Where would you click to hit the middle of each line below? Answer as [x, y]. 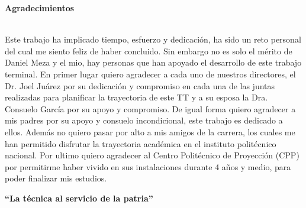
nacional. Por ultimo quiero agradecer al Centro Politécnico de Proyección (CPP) [152, 155]
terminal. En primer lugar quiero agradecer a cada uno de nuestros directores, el [150, 74]
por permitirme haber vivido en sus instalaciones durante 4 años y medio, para [148, 166]
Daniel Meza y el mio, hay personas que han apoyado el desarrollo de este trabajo [153, 62]
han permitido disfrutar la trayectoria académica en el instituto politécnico [141, 143]
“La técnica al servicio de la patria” [79, 198]
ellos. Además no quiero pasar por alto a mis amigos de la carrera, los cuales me [150, 131]
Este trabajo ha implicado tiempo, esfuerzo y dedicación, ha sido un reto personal [153, 39]
